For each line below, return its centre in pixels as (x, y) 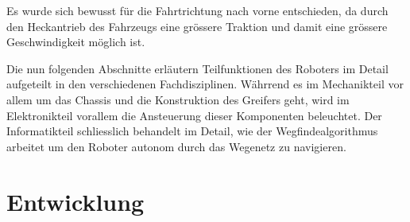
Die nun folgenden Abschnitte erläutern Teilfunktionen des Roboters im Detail (197, 68)
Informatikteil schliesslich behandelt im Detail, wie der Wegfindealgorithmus (192, 131)
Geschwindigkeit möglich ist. (76, 42)
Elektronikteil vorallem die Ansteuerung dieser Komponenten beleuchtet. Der (194, 115)
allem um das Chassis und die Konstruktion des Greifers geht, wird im (178, 99)
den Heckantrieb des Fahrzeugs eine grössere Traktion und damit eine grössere (197, 26)
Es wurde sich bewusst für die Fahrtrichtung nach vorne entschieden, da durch (197, 10)
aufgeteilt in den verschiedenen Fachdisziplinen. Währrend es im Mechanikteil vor (205, 84)
